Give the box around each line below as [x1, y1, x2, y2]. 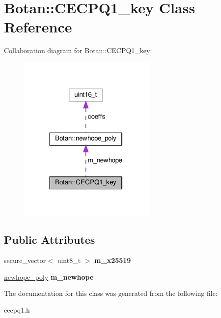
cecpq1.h [4, 304, 30, 315]
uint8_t [57, 255, 81, 265]
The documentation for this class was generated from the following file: [4, 288, 218, 298]
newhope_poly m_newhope [4, 271, 94, 282]
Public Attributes [4, 232, 95, 247]
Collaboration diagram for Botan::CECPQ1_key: [4, 45, 152, 56]
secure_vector [4, 255, 46, 265]
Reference [4, 17, 72, 37]
